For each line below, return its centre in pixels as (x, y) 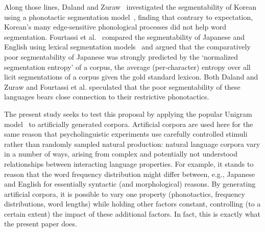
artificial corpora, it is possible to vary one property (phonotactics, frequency (125, 194)
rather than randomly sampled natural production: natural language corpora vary (132, 144)
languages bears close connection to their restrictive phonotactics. (107, 97)
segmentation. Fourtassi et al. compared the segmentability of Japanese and (125, 36)
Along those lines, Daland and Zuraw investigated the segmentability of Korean (130, 7)
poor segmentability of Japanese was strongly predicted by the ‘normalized (121, 56)
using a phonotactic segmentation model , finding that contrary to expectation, (129, 17)
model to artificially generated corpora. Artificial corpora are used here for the (129, 124)
